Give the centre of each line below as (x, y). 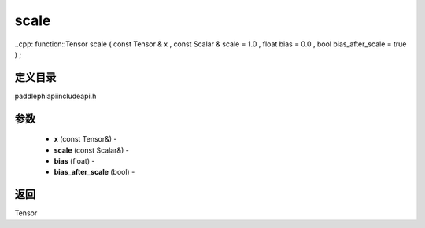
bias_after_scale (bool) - (94, 172)
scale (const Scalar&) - (91, 150)
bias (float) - (74, 161)
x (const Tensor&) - (85, 139)
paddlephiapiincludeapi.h (55, 96)
